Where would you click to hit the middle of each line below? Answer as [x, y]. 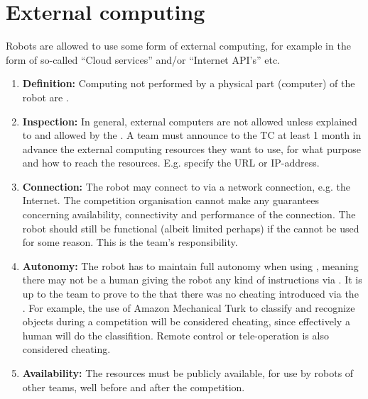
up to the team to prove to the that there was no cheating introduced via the [190, 294]
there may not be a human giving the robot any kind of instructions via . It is [192, 280]
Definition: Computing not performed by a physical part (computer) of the [189, 83]
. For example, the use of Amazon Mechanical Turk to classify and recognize [189, 307]
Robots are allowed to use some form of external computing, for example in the [178, 46]
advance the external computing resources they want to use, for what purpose [191, 148]
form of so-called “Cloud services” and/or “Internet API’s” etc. [143, 59]
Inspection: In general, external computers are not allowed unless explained [190, 121]
